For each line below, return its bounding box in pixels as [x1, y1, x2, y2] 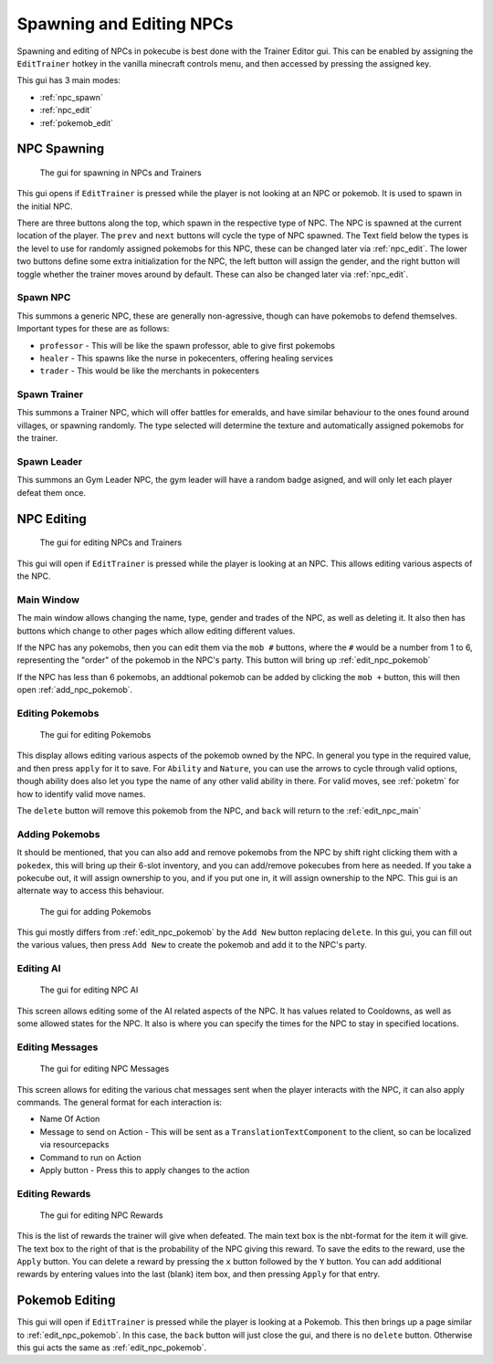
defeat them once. [16, 487, 87, 498]
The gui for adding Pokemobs [39, 906, 152, 917]
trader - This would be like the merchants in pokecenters [39, 365, 260, 376]
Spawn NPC [16, 291, 71, 304]
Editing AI [16, 962, 61, 975]
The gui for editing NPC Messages [39, 1064, 170, 1075]
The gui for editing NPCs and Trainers [39, 537, 183, 548]
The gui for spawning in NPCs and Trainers [39, 167, 203, 178]
